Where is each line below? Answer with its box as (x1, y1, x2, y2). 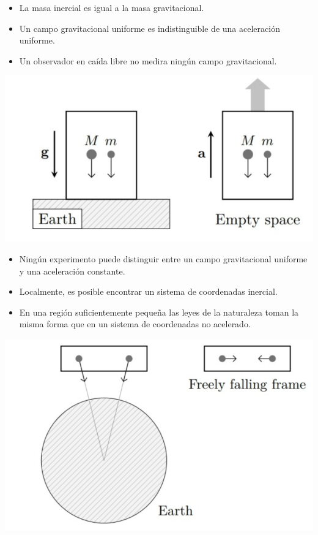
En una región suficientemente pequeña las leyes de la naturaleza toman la (19, 305, 299, 318)
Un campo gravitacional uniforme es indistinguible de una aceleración (19, 21, 280, 34)
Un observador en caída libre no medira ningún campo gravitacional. (19, 54, 277, 67)
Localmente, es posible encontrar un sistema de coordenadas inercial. (19, 285, 278, 298)
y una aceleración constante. (19, 264, 125, 277)
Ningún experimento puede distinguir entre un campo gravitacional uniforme (19, 252, 308, 265)
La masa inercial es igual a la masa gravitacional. (19, 1, 204, 13)
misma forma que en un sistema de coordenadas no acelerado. (19, 317, 251, 330)
